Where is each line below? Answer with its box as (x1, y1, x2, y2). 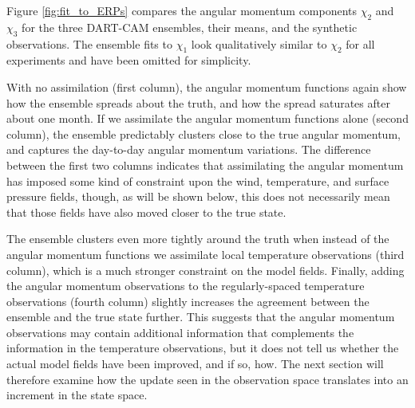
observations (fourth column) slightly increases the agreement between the (6, 292, 370, 309)
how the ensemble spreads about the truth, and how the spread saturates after (6, 94, 390, 111)
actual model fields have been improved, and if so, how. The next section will (6, 355, 384, 372)
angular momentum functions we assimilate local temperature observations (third (6, 245, 405, 262)
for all (346, 35, 375, 52)
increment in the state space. (6, 386, 148, 403)
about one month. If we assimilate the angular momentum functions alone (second (6, 110, 409, 127)
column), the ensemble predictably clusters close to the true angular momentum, (6, 125, 401, 142)
